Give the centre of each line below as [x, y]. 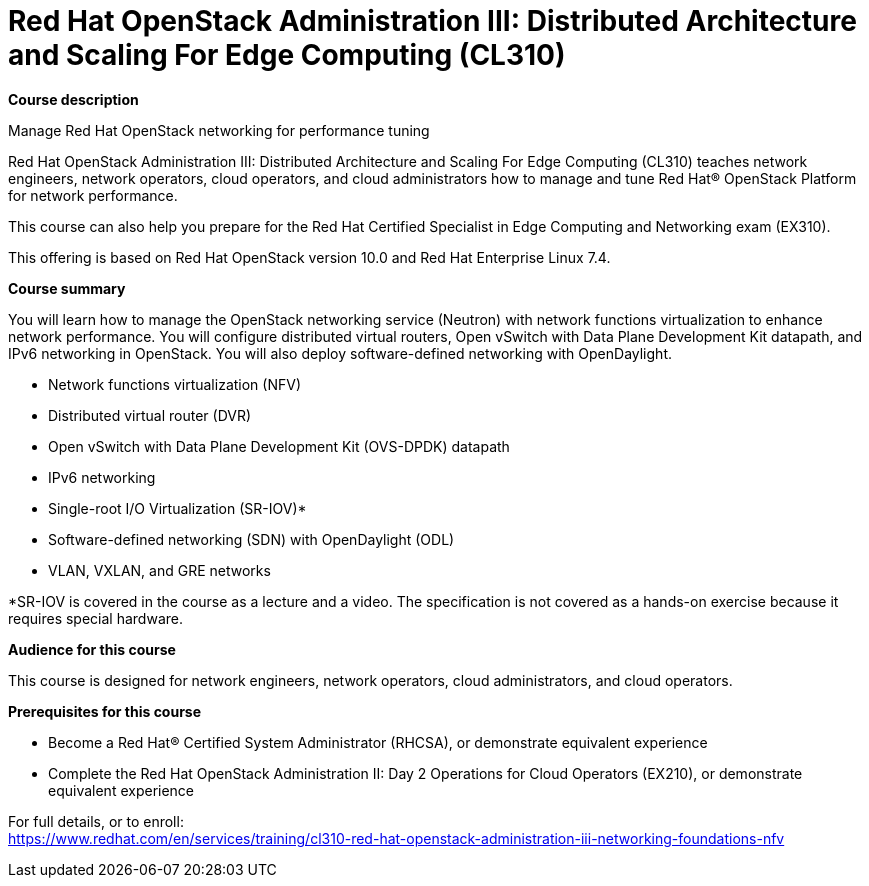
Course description [73, 99]
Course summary [67, 288]
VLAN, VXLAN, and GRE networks [159, 570]
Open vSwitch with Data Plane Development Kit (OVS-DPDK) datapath [279, 446]
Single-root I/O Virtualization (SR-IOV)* [177, 508]
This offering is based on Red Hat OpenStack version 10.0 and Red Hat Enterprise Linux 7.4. [309, 257]
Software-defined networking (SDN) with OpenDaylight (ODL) [251, 539]
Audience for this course [92, 649]
